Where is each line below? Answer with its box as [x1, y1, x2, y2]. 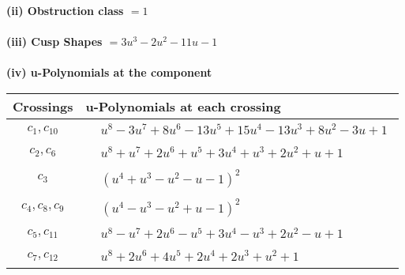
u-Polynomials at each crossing [85, 96, 281, 115]
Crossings [13, 96, 73, 115]
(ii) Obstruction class [6, 2, 124, 18]
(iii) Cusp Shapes [6, 33, 103, 50]
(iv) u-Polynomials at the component [6, 64, 212, 81]
